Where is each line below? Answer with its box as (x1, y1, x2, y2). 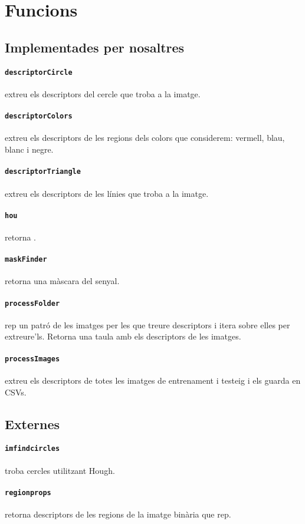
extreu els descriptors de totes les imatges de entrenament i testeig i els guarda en (5, 374, 301, 386)
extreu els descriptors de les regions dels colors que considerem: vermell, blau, (5, 131, 285, 144)
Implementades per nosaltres (5, 38, 185, 56)
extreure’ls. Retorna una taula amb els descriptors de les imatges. (5, 330, 241, 342)
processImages (5, 354, 60, 363)
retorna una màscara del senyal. (5, 275, 120, 287)
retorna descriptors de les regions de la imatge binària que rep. (5, 508, 231, 520)
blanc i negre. (5, 143, 54, 156)
